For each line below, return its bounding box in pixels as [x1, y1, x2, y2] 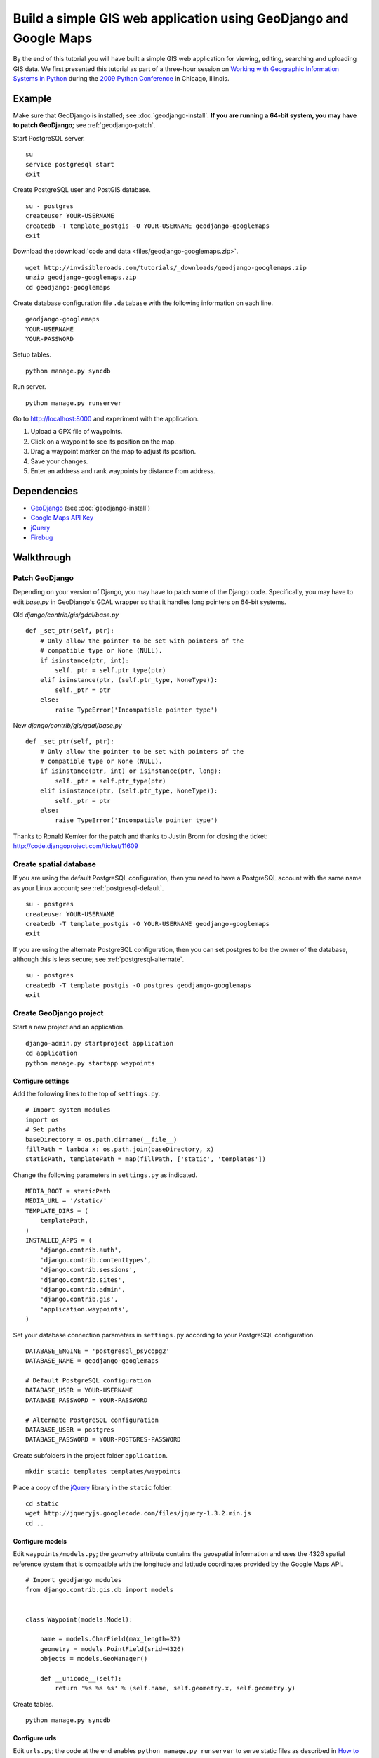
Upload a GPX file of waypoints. [30, 428, 123, 436]
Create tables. [13, 1700, 54, 1708]
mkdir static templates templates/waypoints [25, 1468, 182, 1476]
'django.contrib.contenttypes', [39, 1256, 152, 1264]
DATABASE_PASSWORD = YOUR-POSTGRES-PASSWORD [25, 1435, 182, 1444]
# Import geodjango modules [25, 1576, 122, 1584]
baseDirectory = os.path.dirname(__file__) [25, 1136, 178, 1143]
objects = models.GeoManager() [39, 1655, 148, 1663]
